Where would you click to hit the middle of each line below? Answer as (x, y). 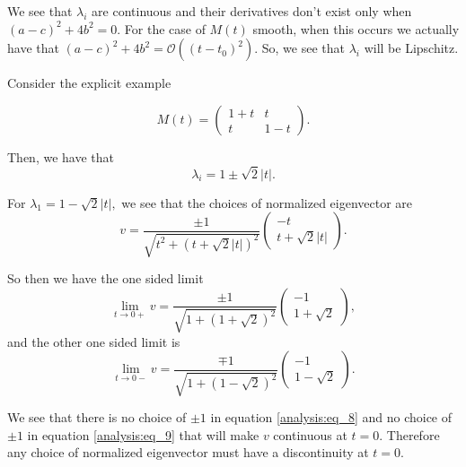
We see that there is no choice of (97, 417)
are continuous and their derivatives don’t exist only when (252, 11)
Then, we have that (61, 156)
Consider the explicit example (89, 83)
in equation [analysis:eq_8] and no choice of (331, 417)
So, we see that (303, 48)
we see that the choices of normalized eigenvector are (267, 202)
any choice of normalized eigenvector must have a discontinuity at (188, 452)
